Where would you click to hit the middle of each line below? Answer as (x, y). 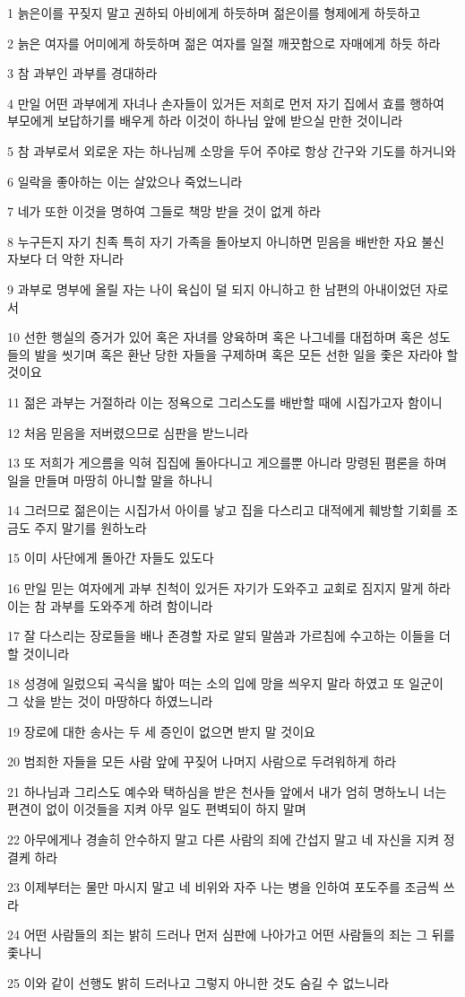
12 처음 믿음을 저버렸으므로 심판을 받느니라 (128, 432)
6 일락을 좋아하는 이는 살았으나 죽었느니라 (125, 181)
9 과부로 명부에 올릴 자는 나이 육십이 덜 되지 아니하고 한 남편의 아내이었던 (215, 289)
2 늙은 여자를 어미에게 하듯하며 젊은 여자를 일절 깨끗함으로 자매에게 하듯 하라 (224, 43)
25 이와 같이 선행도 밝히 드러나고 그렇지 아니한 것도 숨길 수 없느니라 (198, 982)
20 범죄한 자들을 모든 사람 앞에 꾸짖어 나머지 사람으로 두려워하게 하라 (202, 761)
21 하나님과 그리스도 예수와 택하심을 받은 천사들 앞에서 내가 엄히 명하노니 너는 (227, 791)
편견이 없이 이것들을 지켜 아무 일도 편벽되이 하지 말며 (157, 809)
